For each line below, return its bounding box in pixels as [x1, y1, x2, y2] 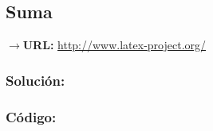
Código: [6, 106, 57, 126]
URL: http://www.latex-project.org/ [22, 37, 207, 53]
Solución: [6, 70, 65, 90]
